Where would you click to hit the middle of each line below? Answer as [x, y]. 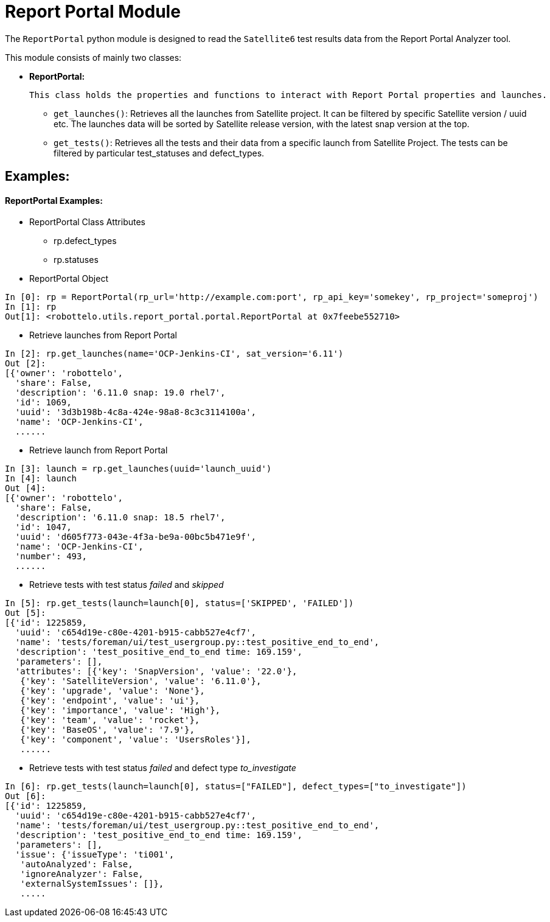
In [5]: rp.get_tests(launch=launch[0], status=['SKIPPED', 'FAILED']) [179, 603]
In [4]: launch [41, 479]
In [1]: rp [31, 307]
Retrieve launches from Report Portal [103, 335]
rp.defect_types [85, 241]
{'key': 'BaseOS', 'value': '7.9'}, [107, 730]
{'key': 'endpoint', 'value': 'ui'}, [110, 701]
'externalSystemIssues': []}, [92, 884]
